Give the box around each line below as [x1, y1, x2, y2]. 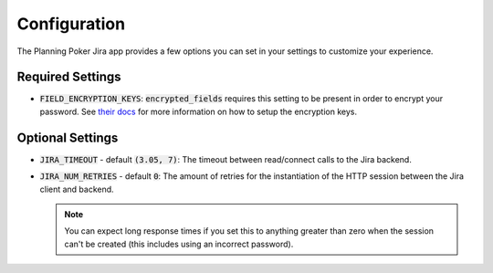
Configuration [16, 14, 126, 34]
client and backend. [39, 184, 114, 194]
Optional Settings [16, 130, 119, 145]
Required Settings [16, 69, 122, 85]
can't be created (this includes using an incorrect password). [64, 238, 294, 249]
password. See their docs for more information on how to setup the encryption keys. [39, 106, 358, 117]
